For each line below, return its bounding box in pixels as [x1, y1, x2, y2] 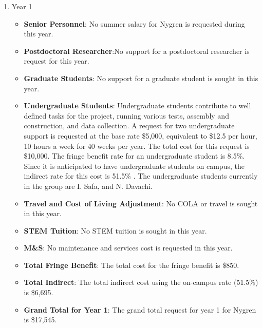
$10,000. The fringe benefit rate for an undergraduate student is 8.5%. [24, 150, 245, 161]
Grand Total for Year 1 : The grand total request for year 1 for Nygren [24, 304, 256, 315]
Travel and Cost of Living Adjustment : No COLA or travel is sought [24, 198, 258, 208]
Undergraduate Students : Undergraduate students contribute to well [24, 100, 251, 111]
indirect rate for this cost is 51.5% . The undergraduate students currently [24, 170, 258, 181]
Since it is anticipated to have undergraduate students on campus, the [24, 160, 245, 171]
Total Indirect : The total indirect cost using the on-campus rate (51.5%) [24, 277, 258, 287]
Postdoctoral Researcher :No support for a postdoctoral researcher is [24, 45, 250, 56]
